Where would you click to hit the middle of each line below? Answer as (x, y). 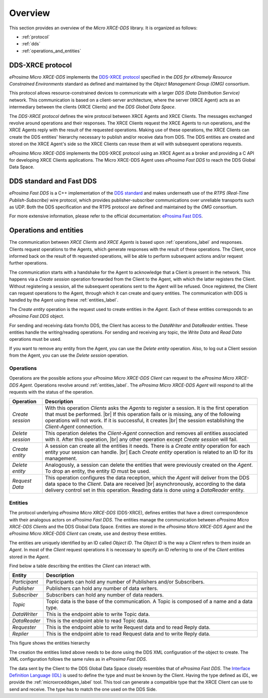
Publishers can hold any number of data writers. (102, 589)
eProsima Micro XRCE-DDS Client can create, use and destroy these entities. (88, 534)
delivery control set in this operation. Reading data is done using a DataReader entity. (145, 490)
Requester (24, 627)
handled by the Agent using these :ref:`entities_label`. (64, 300)
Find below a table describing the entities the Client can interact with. (80, 566)
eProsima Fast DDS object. (37, 316)
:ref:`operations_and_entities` (51, 51)
